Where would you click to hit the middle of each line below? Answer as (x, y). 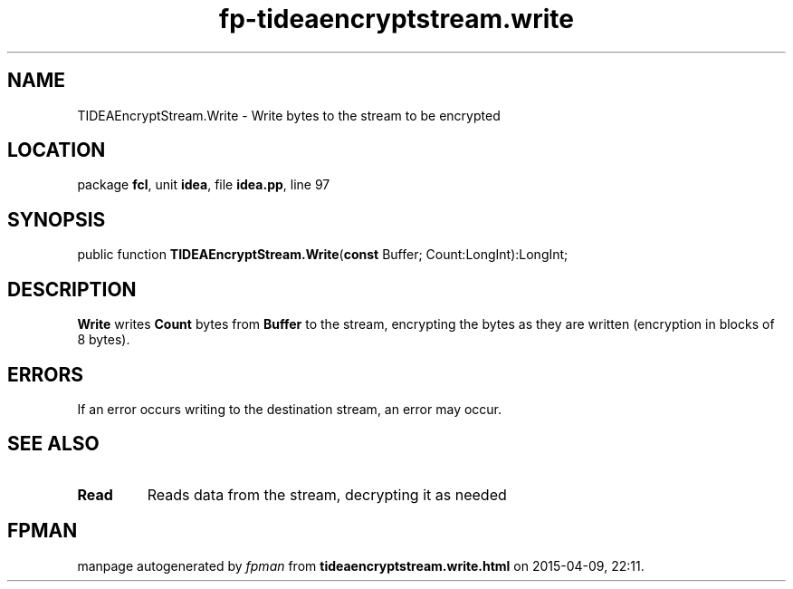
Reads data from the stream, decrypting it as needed (327, 494)
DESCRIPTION (72, 289)
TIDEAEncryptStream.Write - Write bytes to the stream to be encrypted (289, 115)
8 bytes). (104, 340)
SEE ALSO (53, 444)
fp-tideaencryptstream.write (396, 19)
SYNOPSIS (57, 219)
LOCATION (57, 150)
